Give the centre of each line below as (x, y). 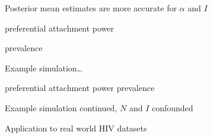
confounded (172, 107)
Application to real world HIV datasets (76, 128)
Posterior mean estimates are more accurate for (91, 8)
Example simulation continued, (61, 107)
